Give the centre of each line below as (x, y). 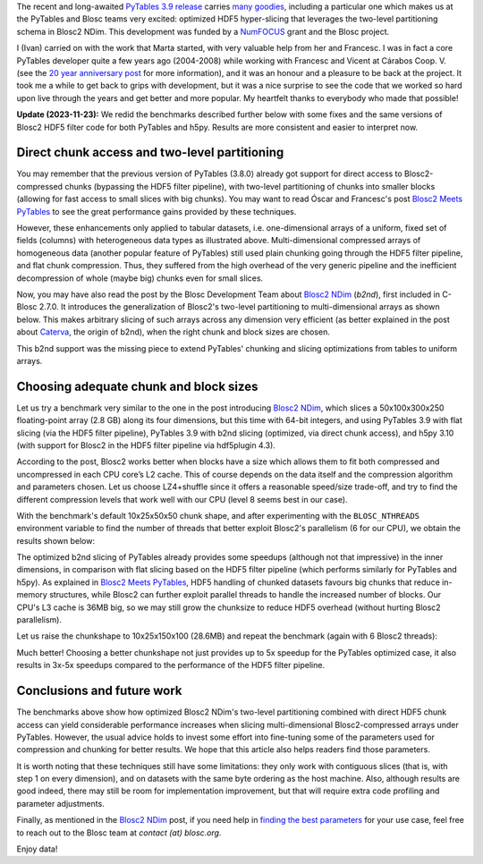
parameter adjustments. (60, 803)
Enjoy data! (37, 849)
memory (32, 595)
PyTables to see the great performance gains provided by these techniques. (157, 211)
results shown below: (56, 540)
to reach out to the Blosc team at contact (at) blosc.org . (119, 833)
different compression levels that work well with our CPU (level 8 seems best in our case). (182, 499)
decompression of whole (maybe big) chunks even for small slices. (140, 278)
